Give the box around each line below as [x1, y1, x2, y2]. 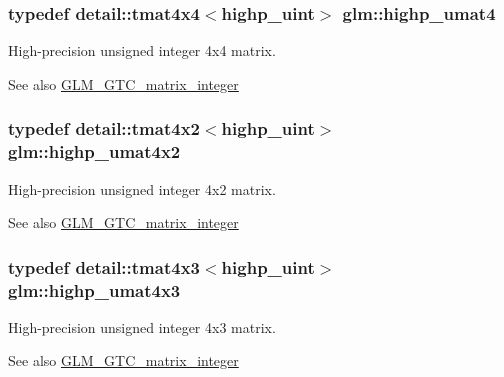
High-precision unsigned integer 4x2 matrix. [8, 178, 276, 199]
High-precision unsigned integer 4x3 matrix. [8, 316, 276, 337]
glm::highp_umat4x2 [8, 139, 181, 164]
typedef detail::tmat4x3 [8, 254, 200, 279]
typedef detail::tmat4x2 [8, 116, 200, 141]
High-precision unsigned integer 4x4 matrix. [8, 40, 276, 61]
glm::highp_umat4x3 [8, 277, 181, 302]
